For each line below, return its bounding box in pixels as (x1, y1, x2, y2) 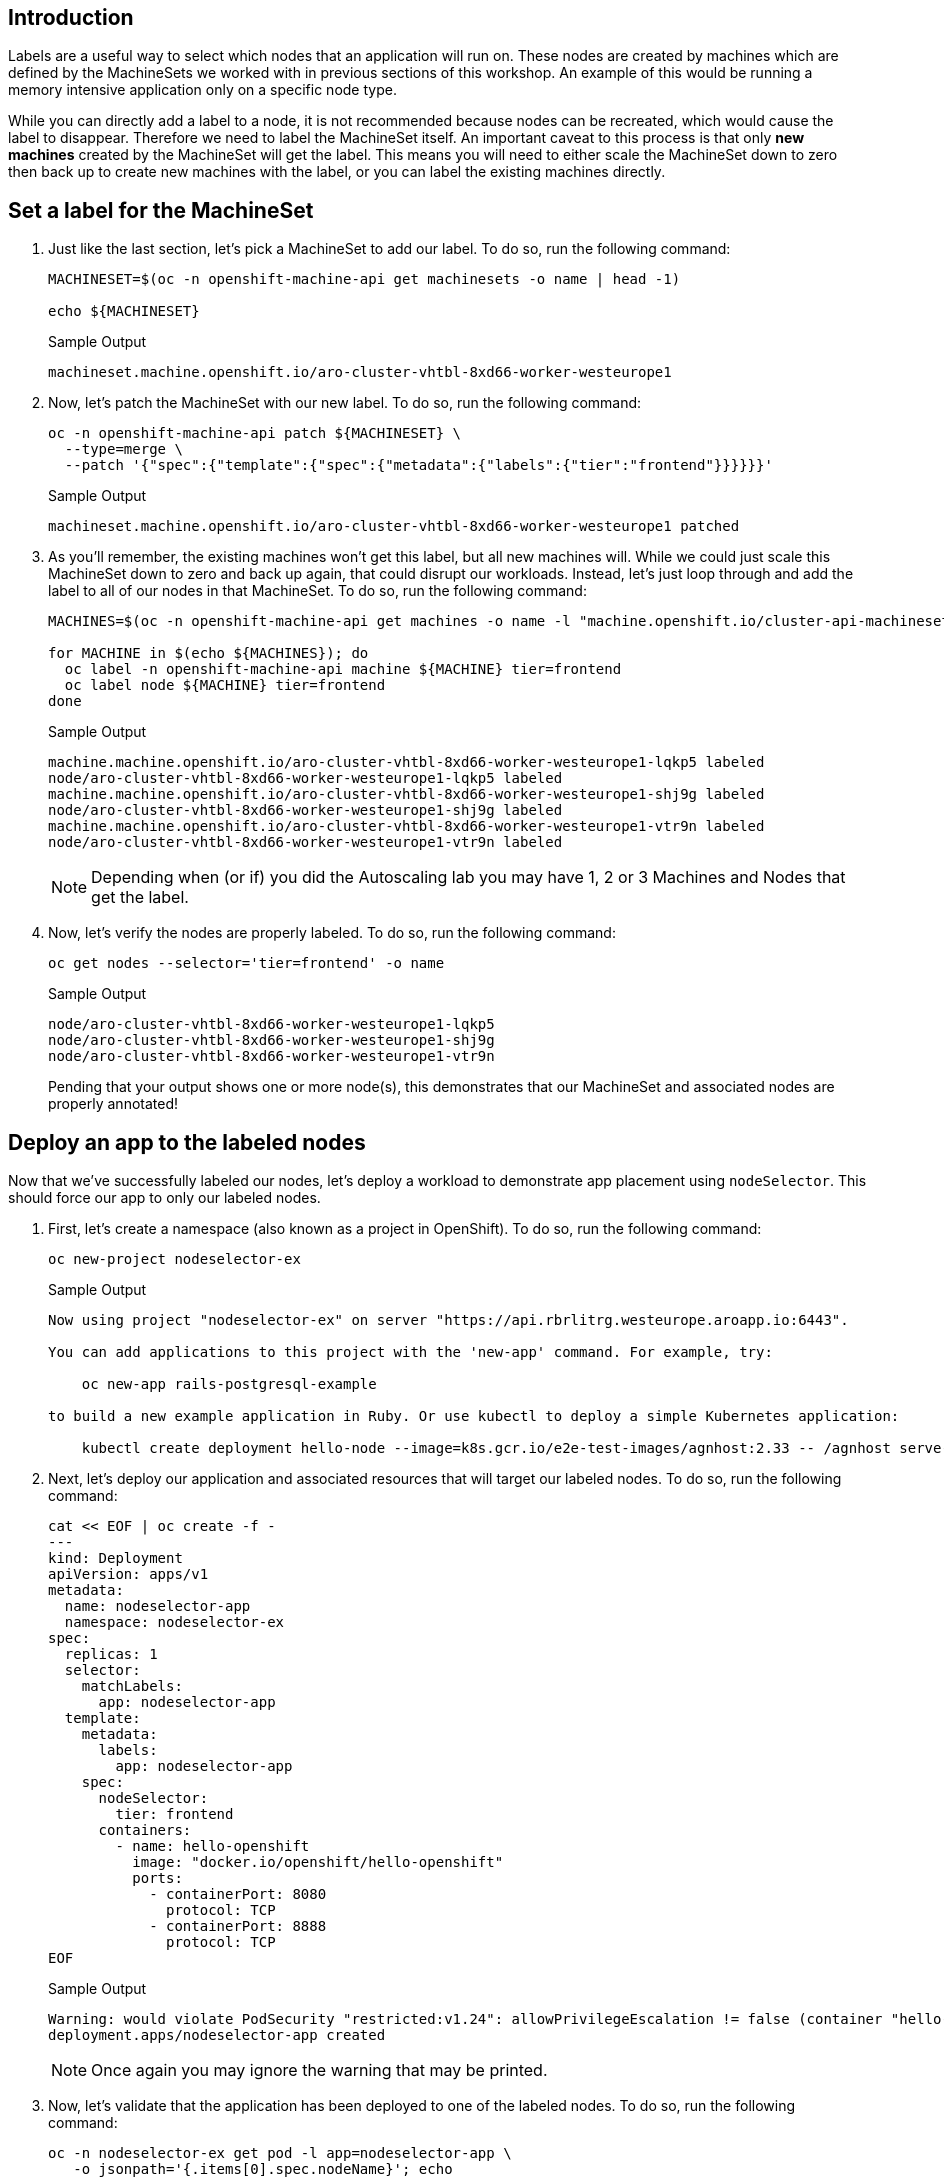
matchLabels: (81, 1678, 183, 1695)
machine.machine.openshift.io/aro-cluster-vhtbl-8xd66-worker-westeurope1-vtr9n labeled (48, 818, 765, 835)
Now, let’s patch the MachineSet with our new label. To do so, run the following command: (48, 394, 642, 412)
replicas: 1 (64, 1646, 158, 1663)
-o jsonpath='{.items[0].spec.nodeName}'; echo (73, 2161, 453, 2178)
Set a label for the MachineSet (8, 197, 314, 223)
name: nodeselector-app (64, 1598, 251, 1615)
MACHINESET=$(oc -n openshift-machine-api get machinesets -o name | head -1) (48, 271, 681, 288)
